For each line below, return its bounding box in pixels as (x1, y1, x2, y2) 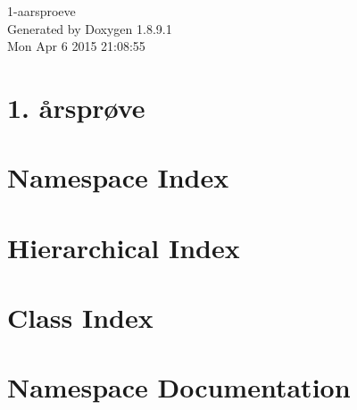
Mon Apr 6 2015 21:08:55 (7, 37, 145, 55)
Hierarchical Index (7, 229, 240, 265)
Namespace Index (7, 159, 229, 196)
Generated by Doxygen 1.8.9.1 (7, 19, 172, 38)
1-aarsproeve (7, 2, 76, 20)
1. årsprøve (7, 88, 145, 125)
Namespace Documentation (7, 369, 351, 406)
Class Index (7, 299, 154, 336)
